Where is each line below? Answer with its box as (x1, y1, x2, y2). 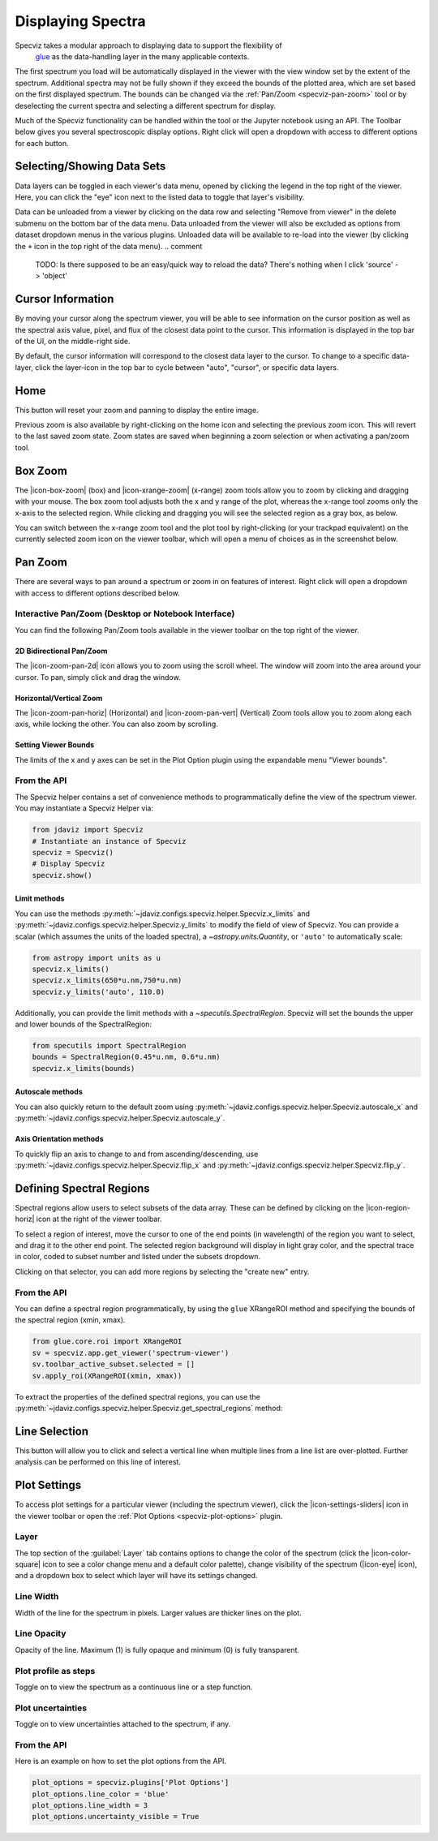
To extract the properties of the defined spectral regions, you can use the (15, 1392, 261, 1401)
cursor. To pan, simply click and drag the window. (15, 672, 182, 682)
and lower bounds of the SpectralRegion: (15, 1019, 152, 1030)
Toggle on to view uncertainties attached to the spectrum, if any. (15, 1719, 231, 1729)
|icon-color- (371, 1548, 411, 1558)
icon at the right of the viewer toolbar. (36, 1214, 162, 1224)
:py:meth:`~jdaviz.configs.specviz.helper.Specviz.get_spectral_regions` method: (15, 1403, 283, 1413)
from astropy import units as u (32, 953, 161, 962)
